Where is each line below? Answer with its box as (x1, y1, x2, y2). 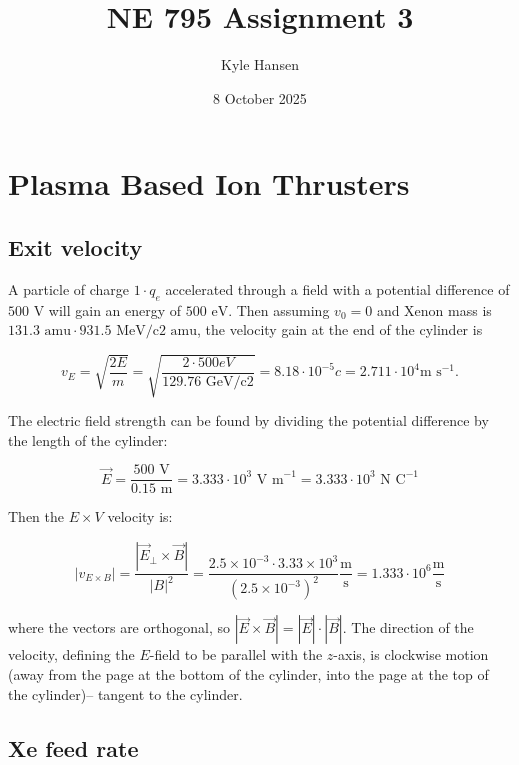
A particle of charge (8, 278, 130, 299)
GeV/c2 (205, 374, 254, 389)
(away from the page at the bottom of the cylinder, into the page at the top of (8, 664, 489, 685)
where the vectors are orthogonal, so (8, 617, 230, 638)
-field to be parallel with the (149, 644, 323, 665)
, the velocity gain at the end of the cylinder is (197, 319, 483, 340)
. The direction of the (342, 617, 474, 638)
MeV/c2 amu (116, 324, 198, 339)
